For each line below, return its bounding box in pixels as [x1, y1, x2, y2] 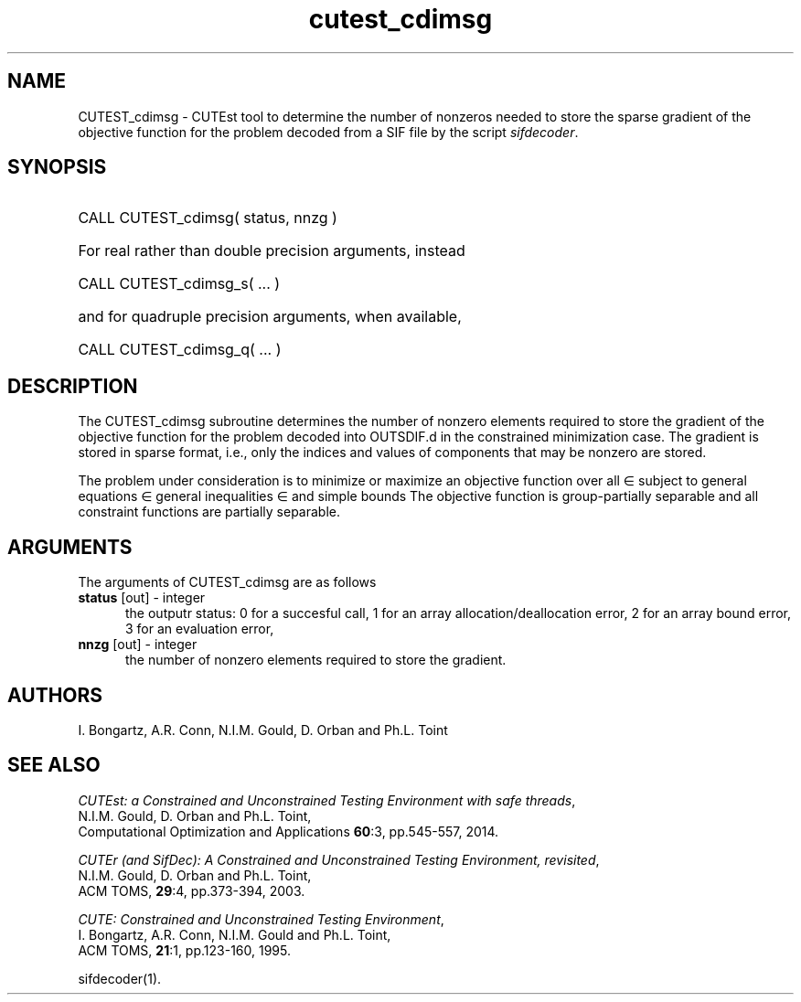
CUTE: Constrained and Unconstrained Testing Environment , [78, 911, 444, 927]
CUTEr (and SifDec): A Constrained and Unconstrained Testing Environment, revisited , [78, 851, 600, 868]
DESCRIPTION [7, 374, 138, 398]
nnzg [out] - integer [78, 636, 198, 653]
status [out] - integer [78, 590, 206, 606]
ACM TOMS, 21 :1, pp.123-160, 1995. [78, 942, 292, 958]
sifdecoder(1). [78, 970, 162, 986]
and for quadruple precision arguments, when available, [78, 307, 462, 326]
